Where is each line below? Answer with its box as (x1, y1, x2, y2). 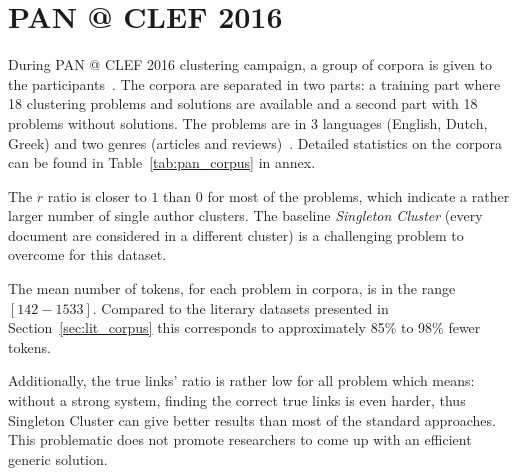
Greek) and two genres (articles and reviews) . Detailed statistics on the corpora (8, 132, 503, 153)
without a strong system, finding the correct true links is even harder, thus (8, 390, 466, 411)
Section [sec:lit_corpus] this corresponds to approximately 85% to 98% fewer (8, 317, 481, 338)
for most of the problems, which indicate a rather (207, 185, 510, 206)
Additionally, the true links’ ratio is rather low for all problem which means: (8, 370, 475, 391)
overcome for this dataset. (8, 244, 167, 265)
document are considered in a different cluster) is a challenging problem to (8, 224, 464, 245)
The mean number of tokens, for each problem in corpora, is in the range (8, 278, 456, 299)
